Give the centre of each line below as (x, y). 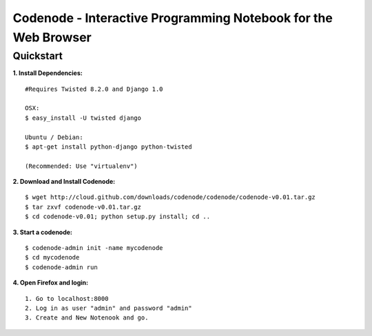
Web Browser (52, 37)
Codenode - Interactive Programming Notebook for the (173, 18)
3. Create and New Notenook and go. (87, 318)
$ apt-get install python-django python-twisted (108, 147)
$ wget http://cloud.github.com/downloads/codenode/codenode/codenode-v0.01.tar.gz (170, 197)
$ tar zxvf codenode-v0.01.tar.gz (83, 207)
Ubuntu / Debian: (54, 137)
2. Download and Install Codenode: (64, 182)
